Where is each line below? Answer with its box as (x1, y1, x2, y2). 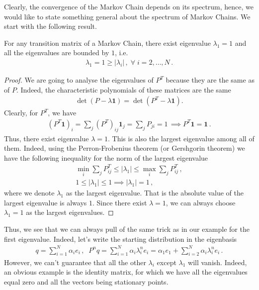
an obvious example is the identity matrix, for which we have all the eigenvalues (4, 267, 248, 277)
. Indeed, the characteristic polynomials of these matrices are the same (16, 84, 231, 95)
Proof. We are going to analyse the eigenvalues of (4, 75, 154, 85)
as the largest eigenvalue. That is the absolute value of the (66, 188, 244, 198)
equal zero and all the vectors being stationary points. (4, 276, 169, 287)
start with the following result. (4, 21, 97, 31)
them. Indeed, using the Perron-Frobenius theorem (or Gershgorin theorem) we (4, 143, 245, 153)
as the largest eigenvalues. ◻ (26, 207, 114, 217)
